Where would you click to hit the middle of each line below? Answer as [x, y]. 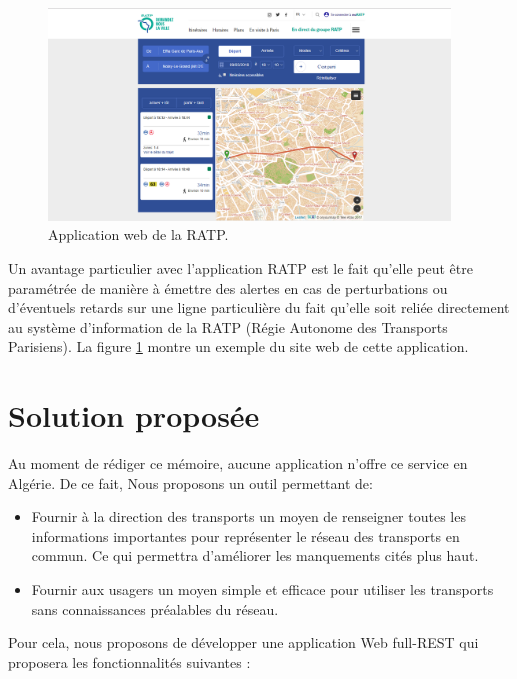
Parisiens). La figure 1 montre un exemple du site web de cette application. [238, 346]
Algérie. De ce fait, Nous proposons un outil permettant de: [190, 482]
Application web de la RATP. [138, 234]
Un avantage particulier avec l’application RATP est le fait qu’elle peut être [240, 267]
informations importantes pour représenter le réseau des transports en [245, 535]
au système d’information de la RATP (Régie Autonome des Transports [228, 326]
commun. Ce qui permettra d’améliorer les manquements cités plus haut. [255, 555]
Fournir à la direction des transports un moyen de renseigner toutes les [248, 516]
